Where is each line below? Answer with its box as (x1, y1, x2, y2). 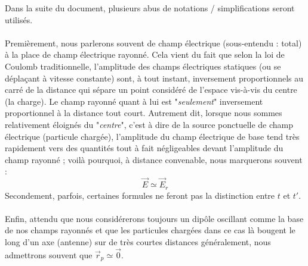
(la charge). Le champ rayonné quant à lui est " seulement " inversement (5, 95, 263, 107)
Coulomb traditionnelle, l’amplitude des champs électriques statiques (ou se (5, 60, 281, 72)
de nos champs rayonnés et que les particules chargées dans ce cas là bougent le (5, 224, 295, 236)
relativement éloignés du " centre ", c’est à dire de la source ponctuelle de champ (5, 118, 294, 130)
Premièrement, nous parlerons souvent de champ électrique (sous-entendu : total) (5, 36, 302, 49)
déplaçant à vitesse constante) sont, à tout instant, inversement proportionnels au (5, 71, 303, 84)
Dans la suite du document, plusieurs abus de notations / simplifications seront (5, 2, 295, 14)
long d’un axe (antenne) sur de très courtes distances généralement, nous (5, 235, 271, 248)
